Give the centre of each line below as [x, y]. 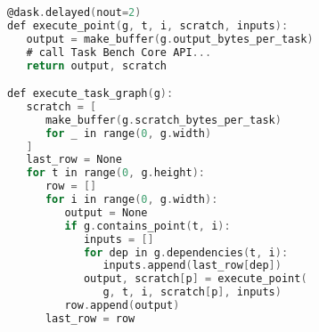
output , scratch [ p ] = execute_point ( [195, 279]
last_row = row [90, 318]
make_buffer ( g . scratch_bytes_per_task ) [163, 120]
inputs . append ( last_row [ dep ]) [192, 266]
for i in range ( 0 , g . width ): [131, 200]
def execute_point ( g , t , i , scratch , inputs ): [148, 25]
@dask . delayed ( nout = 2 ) [74, 12]
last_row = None [74, 160]
